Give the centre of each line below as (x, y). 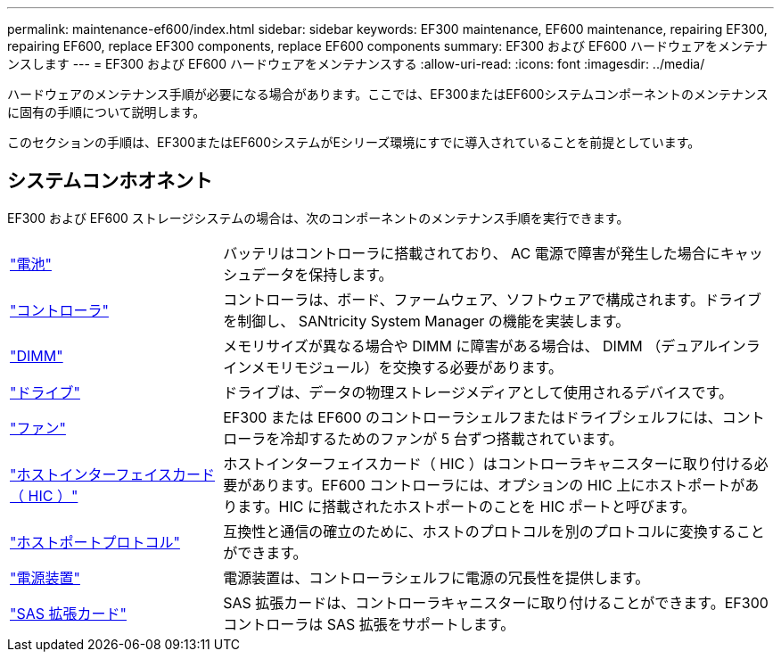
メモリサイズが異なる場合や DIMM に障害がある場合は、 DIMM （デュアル (470, 346)
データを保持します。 (322, 274)
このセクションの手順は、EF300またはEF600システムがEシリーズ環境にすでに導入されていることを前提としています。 (354, 142)
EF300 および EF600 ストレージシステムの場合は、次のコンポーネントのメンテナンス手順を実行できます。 (318, 218)
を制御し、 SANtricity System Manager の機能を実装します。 (427, 321)
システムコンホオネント (110, 181)
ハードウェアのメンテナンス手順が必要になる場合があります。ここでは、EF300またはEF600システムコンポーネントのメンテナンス (388, 94)
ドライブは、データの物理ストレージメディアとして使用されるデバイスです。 (478, 392)
